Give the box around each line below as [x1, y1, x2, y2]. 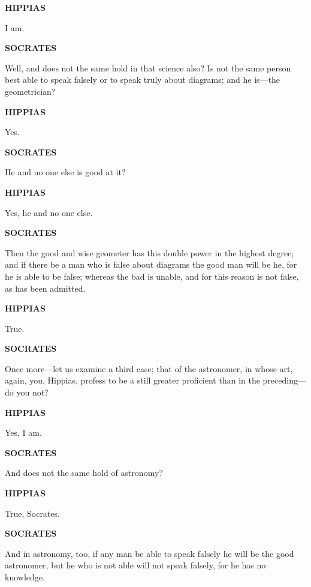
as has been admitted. [5, 281, 86, 294]
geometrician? [5, 85, 56, 97]
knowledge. [5, 571, 45, 583]
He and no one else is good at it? [5, 166, 126, 178]
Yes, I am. [5, 426, 42, 439]
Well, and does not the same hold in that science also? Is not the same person [5, 61, 291, 74]
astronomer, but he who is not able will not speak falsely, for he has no [5, 559, 266, 571]
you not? [16, 386, 49, 399]
